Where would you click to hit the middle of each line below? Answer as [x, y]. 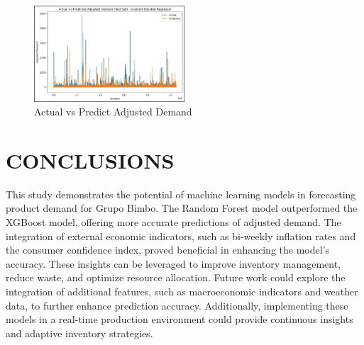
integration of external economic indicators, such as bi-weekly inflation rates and [181, 236]
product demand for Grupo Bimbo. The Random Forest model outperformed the [182, 208]
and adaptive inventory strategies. [79, 333]
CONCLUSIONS [90, 160]
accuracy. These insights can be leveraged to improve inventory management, [173, 263]
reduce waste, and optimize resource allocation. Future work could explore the [176, 277]
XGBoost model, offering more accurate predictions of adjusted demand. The [173, 222]
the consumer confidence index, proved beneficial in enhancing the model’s [168, 250]
